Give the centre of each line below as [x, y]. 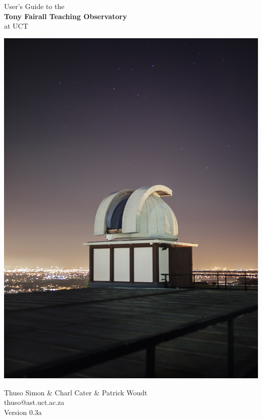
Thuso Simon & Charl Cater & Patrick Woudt [76, 392]
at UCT [16, 26]
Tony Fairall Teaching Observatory [65, 16]
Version [16, 412]
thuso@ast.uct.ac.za [34, 402]
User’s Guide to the [34, 6]
